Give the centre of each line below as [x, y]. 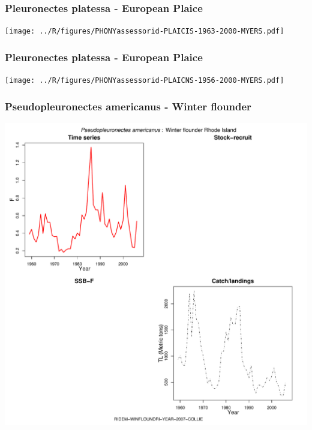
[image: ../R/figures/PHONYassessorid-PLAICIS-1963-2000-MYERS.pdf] [145, 31]
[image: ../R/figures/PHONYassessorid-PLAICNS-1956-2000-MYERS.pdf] [145, 81]
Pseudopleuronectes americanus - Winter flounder [128, 106]
